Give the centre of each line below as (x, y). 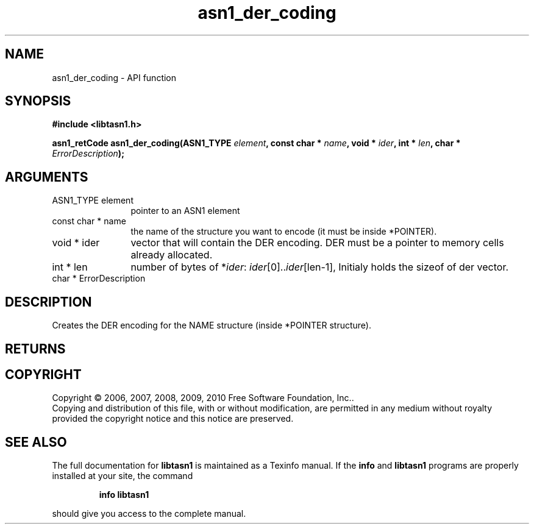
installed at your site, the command (123, 476)
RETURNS (35, 349)
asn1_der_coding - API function (114, 77)
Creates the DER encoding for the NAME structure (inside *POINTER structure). (212, 325)
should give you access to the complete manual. (149, 514)
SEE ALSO (36, 442)
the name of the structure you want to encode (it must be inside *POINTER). (284, 232)
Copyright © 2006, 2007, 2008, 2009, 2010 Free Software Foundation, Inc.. (203, 398)
